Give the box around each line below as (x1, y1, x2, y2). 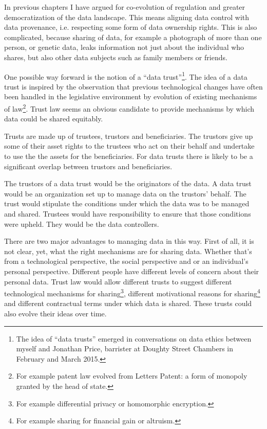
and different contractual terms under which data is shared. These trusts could (4, 298, 252, 309)
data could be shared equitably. (4, 113, 103, 124)
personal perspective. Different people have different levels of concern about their (4, 265, 259, 276)
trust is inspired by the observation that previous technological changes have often (4, 81, 263, 92)
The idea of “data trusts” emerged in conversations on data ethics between (16, 333, 252, 344)
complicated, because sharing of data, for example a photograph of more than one (4, 31, 262, 42)
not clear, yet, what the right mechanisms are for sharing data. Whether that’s (4, 245, 252, 256)
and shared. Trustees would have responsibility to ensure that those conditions (4, 208, 251, 219)
